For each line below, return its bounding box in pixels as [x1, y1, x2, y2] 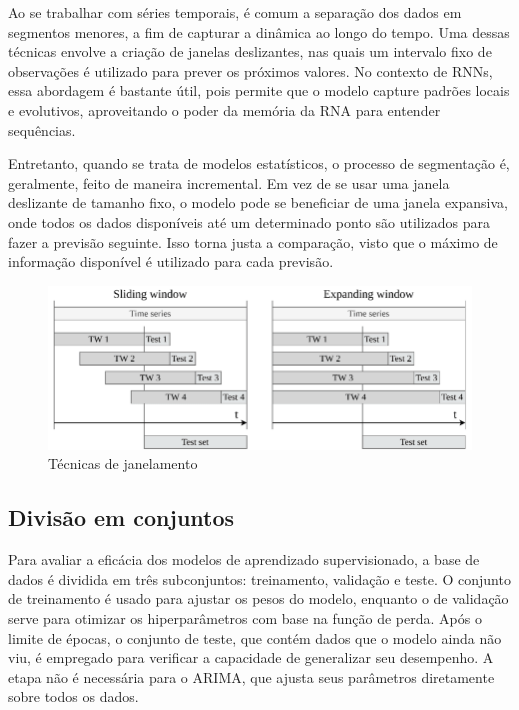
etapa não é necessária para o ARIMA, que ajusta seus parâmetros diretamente [8, 666, 495, 687]
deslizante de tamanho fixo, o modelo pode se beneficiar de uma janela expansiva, [8, 192, 508, 213]
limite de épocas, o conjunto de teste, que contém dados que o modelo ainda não [8, 627, 502, 648]
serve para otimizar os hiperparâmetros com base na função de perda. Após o [8, 608, 482, 628]
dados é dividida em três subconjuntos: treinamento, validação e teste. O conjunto [8, 568, 511, 589]
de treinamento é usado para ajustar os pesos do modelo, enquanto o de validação [8, 588, 509, 609]
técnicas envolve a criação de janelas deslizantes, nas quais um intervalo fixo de [8, 41, 492, 62]
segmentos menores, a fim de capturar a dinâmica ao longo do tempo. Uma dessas [8, 21, 510, 42]
